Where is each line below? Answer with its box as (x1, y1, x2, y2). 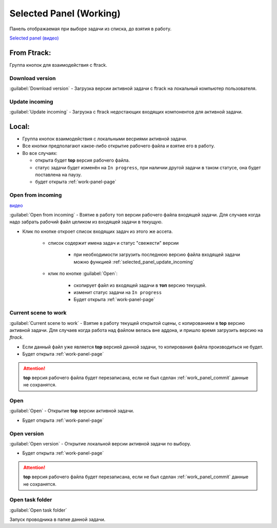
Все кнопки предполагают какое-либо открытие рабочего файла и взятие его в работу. (22, 143, 215, 149)
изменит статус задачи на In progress (73, 289, 162, 296)
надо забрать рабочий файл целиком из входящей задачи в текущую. (9, 219, 163, 225)
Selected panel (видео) (9, 35, 59, 41)
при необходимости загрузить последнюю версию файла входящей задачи (73, 251, 241, 258)
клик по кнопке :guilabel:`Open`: (48, 270, 118, 277)
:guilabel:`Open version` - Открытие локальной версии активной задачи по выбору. (9, 440, 191, 446)
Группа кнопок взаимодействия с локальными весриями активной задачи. (22, 136, 187, 142)
